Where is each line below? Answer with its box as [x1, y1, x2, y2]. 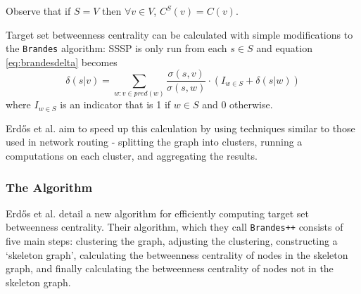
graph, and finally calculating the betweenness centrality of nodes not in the [6, 261, 334, 276]
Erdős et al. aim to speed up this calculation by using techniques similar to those [6, 120, 355, 135]
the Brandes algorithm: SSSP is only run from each [6, 41, 227, 56]
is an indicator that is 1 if [60, 97, 171, 112]
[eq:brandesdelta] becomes [6, 54, 118, 69]
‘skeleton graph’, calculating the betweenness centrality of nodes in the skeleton [6, 247, 348, 262]
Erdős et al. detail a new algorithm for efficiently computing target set [6, 205, 309, 220]
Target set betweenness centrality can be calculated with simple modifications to [6, 27, 353, 41]
